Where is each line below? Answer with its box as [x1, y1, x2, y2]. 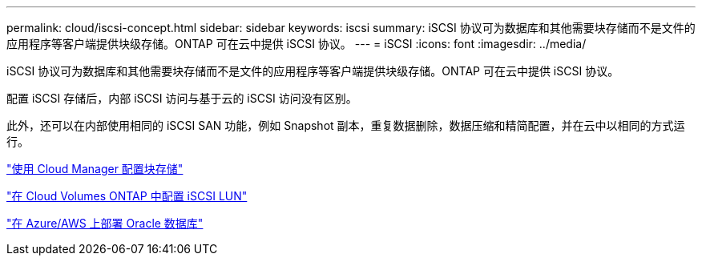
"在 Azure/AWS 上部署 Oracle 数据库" [6, 216, 204, 230]
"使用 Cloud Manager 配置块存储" [6, 162, 184, 175]
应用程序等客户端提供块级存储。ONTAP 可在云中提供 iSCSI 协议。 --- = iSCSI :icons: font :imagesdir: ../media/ [6, 37, 587, 50]
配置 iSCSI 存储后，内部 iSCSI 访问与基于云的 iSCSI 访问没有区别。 [6, 91, 357, 105]
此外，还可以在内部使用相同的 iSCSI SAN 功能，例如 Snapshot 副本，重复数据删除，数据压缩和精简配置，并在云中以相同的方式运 [6, 119, 685, 132]
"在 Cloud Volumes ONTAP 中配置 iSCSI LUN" [6, 189, 248, 203]
